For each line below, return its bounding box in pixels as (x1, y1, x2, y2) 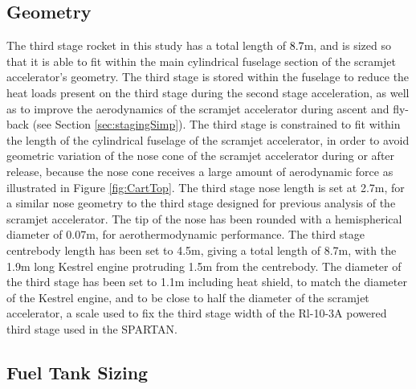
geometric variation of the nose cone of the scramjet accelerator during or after (6, 147, 395, 164)
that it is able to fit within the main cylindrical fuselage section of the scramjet (6, 52, 396, 69)
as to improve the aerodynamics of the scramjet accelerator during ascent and (6, 100, 389, 117)
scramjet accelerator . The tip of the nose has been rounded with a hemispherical (6, 210, 402, 227)
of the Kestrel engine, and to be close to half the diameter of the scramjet (6, 289, 369, 305)
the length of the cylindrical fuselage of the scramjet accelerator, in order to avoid (6, 131, 410, 148)
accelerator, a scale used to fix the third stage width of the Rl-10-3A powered (6, 305, 387, 321)
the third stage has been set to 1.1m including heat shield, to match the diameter (6, 273, 407, 290)
